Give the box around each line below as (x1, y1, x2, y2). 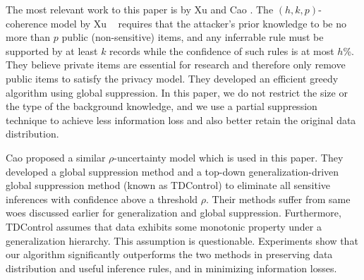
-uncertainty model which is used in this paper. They (114, 150, 344, 164)
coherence (6, 16, 48, 30)
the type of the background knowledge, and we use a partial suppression (6, 99, 317, 114)
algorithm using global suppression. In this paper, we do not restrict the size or (6, 85, 348, 99)
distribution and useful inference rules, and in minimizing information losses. (6, 260, 337, 275)
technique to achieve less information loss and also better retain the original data (6, 112, 356, 127)
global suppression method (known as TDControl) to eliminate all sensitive (6, 178, 331, 193)
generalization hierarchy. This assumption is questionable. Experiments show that (6, 233, 358, 248)
